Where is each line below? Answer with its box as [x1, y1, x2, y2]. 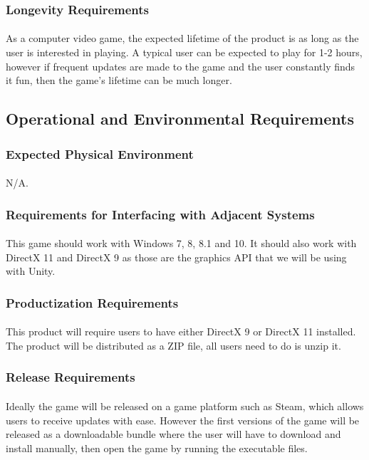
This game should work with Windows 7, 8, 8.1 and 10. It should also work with [6, 236, 357, 251]
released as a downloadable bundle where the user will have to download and [6, 427, 341, 441]
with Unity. [6, 263, 56, 278]
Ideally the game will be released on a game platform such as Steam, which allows [6, 398, 364, 413]
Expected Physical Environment [6, 145, 194, 162]
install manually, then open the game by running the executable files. [6, 440, 308, 455]
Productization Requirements [6, 293, 179, 311]
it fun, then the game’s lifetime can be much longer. [6, 73, 232, 88]
